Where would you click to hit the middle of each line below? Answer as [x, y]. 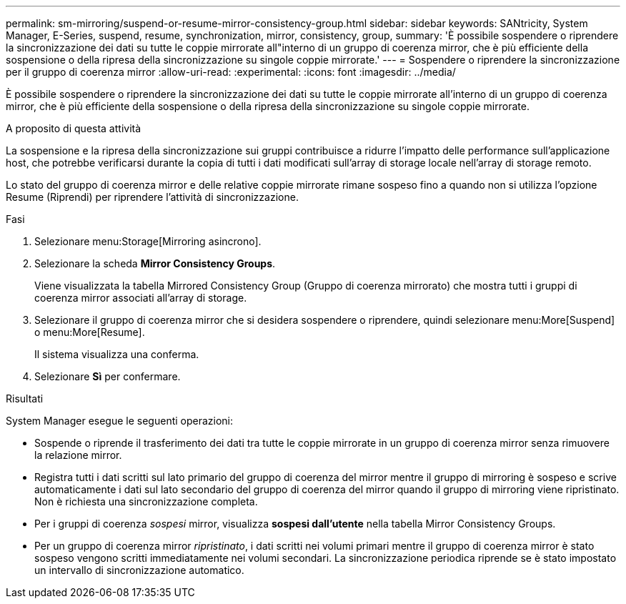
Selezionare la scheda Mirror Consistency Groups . [155, 263]
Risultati [25, 398]
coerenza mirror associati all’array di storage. [141, 298]
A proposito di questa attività [74, 128]
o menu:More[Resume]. [90, 332]
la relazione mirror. [78, 455]
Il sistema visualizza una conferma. [117, 354]
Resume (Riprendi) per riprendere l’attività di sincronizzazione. [152, 197]
